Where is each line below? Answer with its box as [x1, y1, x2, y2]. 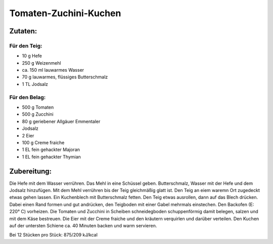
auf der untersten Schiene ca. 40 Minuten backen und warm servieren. [9, 223, 157, 228]
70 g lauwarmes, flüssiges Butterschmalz [22, 74, 108, 80]
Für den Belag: [9, 93, 46, 101]
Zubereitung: [9, 167, 52, 175]
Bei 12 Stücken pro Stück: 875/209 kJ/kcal [9, 232, 98, 238]
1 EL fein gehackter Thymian [22, 154, 81, 160]
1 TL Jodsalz [22, 81, 48, 87]
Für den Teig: [9, 42, 42, 49]
